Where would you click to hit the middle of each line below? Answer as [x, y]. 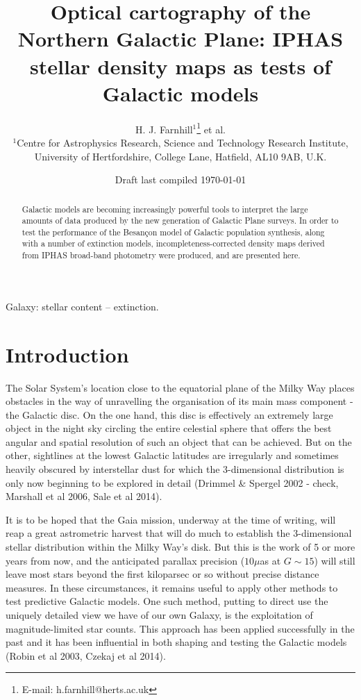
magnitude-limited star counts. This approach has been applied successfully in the [180, 628]
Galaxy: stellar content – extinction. [82, 306]
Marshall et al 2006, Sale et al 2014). [84, 496]
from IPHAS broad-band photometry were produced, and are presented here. [161, 255]
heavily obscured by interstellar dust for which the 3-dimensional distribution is [175, 469]
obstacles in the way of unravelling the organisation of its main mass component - [179, 401]
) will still [335, 560]
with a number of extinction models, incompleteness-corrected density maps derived [173, 243]
